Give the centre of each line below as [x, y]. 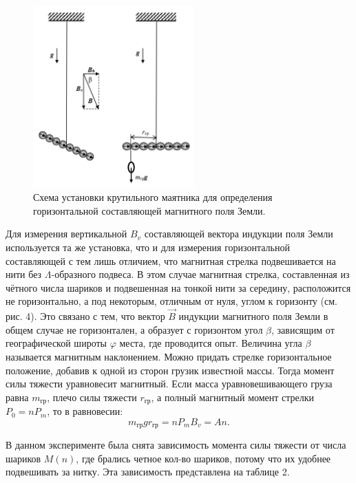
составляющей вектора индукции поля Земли [239, 234]
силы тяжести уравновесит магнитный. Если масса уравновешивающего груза [169, 384]
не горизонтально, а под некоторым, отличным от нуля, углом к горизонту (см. [171, 301]
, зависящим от [303, 329]
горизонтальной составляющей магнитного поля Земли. [149, 210]
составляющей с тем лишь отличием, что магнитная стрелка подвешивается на [171, 260]
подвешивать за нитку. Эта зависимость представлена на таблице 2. [148, 472]
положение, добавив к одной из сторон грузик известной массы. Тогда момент [170, 370]
